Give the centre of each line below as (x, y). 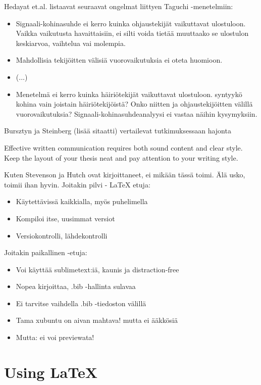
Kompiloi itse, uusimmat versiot (65, 218)
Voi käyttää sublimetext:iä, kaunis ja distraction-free (97, 269)
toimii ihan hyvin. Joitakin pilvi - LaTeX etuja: (77, 184)
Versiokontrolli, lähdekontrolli (62, 235)
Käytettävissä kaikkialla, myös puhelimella (82, 201)
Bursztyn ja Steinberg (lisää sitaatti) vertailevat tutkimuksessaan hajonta (118, 131)
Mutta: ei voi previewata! (55, 337)
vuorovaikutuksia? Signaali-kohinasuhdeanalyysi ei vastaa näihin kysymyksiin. (137, 113)
